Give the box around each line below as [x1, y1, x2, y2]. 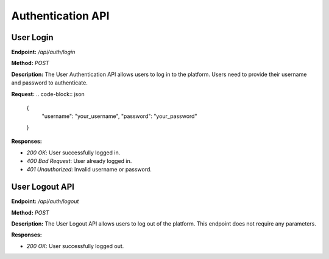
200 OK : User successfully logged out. [26, 242, 124, 249]
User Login [11, 32, 54, 43]
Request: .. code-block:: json [11, 90, 85, 97]
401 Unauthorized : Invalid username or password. [26, 166, 152, 173]
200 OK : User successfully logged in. [26, 149, 121, 156]
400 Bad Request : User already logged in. [26, 157, 132, 164]
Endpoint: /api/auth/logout [11, 198, 79, 205]
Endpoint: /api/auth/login [11, 49, 76, 56]
